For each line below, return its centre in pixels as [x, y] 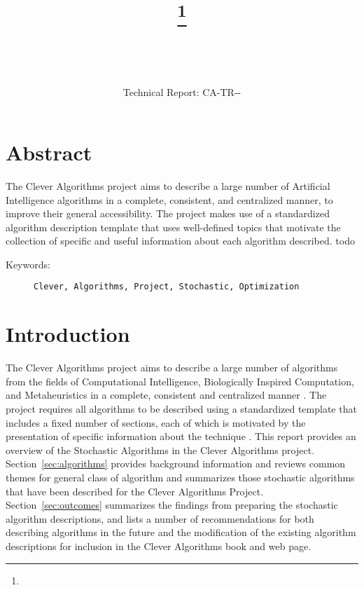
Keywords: [28, 264]
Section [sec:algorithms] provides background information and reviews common [176, 464]
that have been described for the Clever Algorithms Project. [135, 491]
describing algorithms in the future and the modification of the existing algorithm [181, 532]
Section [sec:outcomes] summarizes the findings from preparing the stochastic [172, 505]
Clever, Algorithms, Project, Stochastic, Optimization [167, 287]
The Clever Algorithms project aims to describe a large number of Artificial [168, 185]
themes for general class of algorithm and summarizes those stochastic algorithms [180, 477]
